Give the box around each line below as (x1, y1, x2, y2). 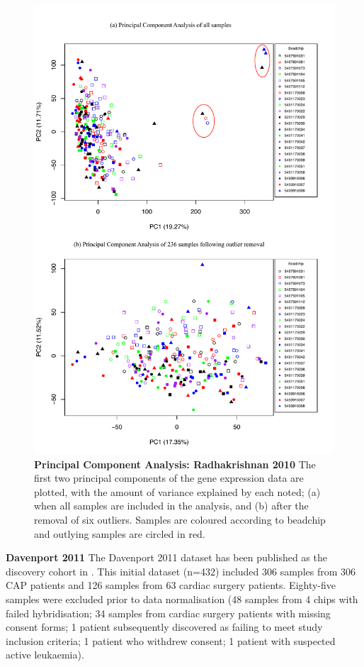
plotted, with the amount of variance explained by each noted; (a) (34, 484, 321, 499)
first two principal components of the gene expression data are (34, 470, 304, 485)
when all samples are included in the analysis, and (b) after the (34, 498, 309, 513)
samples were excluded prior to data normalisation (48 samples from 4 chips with (6, 591, 358, 606)
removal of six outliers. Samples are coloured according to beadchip (34, 512, 326, 527)
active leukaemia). (6, 647, 84, 662)
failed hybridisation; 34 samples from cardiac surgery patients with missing (6, 605, 331, 620)
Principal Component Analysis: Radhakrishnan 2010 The (34, 456, 316, 471)
